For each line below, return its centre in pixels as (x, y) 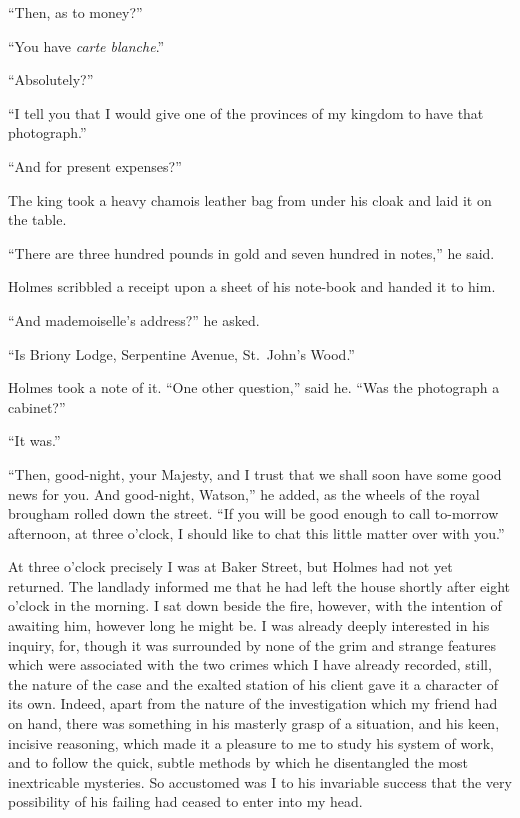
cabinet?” (37, 406)
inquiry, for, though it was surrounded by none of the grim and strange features (252, 644)
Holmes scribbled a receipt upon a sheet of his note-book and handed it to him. (252, 286)
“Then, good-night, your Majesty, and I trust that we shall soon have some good (255, 473)
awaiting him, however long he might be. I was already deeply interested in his (249, 625)
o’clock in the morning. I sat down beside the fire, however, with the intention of (255, 605)
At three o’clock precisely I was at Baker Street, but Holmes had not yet (230, 566)
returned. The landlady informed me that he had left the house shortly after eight (259, 585)
